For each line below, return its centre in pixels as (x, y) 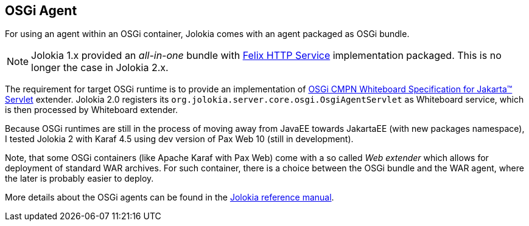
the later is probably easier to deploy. (79, 179)
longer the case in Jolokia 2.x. (100, 68)
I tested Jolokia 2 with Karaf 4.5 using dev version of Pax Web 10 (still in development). (179, 139)
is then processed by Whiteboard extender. (92, 110)
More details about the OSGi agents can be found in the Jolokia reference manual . (170, 197)
